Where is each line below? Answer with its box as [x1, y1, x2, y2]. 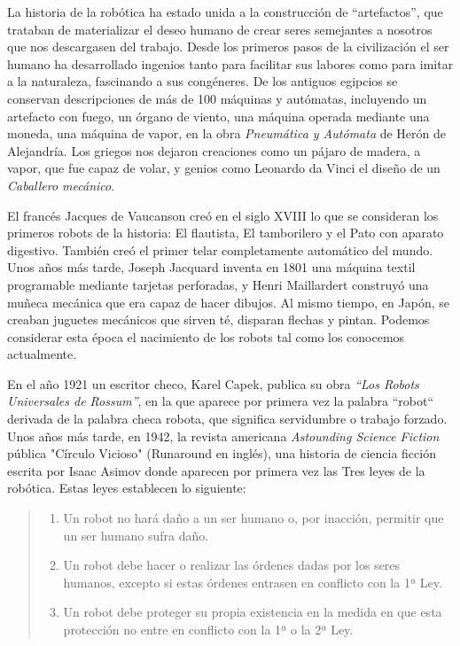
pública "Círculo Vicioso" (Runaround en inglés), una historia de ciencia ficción [7, 444, 436, 463]
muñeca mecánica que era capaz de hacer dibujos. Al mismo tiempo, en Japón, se [7, 292, 449, 311]
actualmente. [7, 345, 77, 363]
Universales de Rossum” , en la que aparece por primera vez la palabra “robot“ [7, 392, 434, 410]
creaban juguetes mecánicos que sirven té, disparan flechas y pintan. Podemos [7, 310, 430, 329]
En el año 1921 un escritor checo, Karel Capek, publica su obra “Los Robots [7, 374, 419, 393]
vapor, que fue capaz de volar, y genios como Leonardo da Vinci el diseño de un [7, 159, 441, 177]
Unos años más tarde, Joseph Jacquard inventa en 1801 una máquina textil [7, 258, 416, 276]
